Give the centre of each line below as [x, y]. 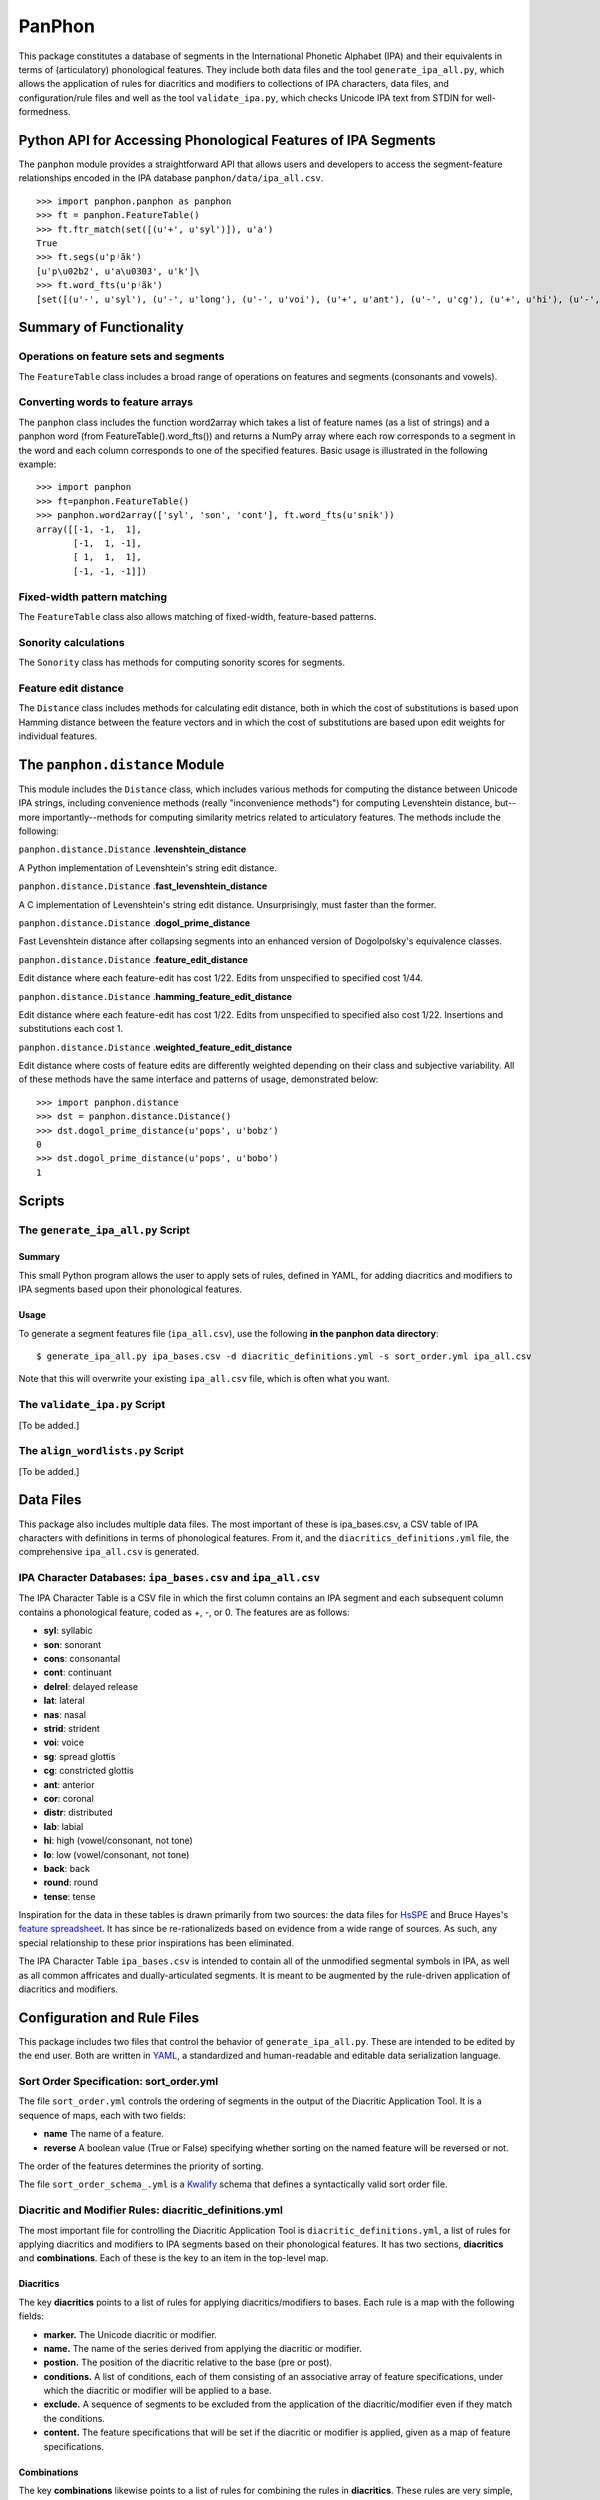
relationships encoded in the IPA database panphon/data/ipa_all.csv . [171, 178]
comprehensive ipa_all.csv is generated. [109, 1552]
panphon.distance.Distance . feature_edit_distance [133, 959]
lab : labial [63, 1826]
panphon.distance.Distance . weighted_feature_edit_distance [155, 1047]
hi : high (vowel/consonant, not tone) [118, 1841]
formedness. [44, 112]
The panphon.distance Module [121, 764]
